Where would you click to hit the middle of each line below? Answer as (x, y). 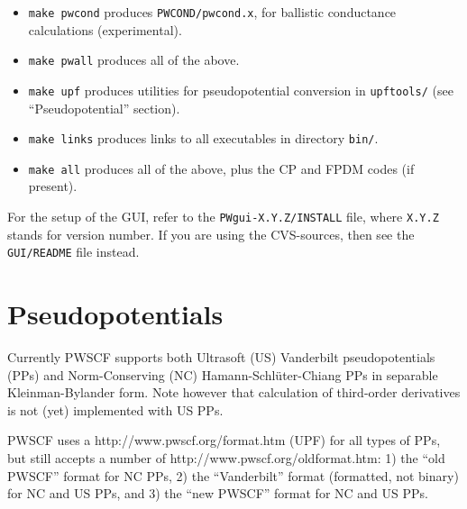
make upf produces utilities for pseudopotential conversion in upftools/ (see (241, 90)
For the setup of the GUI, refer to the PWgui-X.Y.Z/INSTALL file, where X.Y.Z (223, 217)
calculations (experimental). (105, 29)
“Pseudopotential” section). (104, 108)
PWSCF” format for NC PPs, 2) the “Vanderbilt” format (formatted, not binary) (233, 475)
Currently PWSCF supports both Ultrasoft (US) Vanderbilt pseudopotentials (221, 357)
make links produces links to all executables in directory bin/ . (203, 138)
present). (53, 186)
